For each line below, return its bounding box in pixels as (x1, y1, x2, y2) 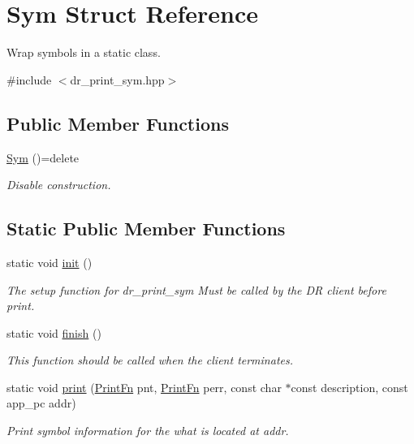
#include (6, 71, 52, 88)
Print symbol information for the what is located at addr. (6, 422, 289, 439)
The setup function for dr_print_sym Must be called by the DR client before (6, 281, 386, 298)
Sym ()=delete (6, 149, 80, 166)
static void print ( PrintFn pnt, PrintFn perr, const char (6, 378, 282, 395)
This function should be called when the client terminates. (6, 351, 294, 369)
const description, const (291, 378, 408, 395)
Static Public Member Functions (6, 216, 286, 241)
